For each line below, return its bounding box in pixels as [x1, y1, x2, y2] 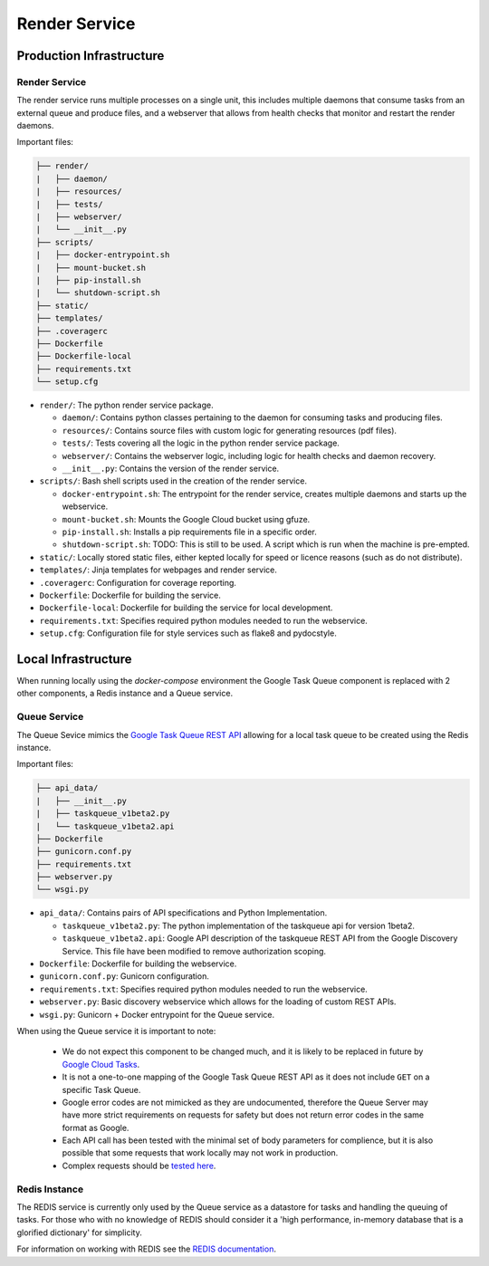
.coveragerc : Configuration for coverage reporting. [39, 577, 237, 588]
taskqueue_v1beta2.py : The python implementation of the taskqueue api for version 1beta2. [62, 920, 416, 931]
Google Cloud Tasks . [62, 1059, 140, 1069]
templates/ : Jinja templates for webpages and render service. [39, 564, 278, 575]
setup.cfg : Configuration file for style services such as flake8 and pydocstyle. [39, 628, 337, 638]
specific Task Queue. [62, 1084, 141, 1095]
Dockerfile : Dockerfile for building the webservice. [39, 958, 237, 969]
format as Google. [62, 1122, 129, 1133]
